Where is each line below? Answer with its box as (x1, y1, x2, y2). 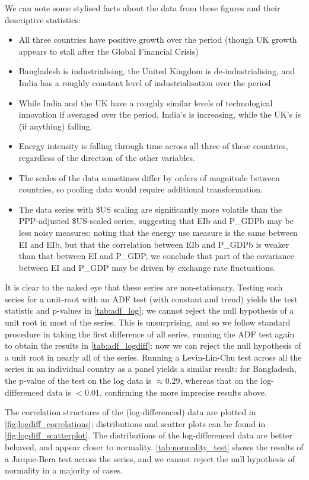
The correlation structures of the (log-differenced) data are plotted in (5, 406, 256, 418)
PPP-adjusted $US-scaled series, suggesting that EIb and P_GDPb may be (18, 214, 294, 227)
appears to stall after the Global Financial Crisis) (18, 45, 199, 57)
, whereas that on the (180, 374, 258, 387)
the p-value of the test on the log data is (5, 374, 152, 387)
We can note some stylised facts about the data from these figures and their (5, 2, 281, 14)
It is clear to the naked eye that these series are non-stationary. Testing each (5, 281, 283, 293)
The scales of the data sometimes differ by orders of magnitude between (18, 171, 280, 184)
